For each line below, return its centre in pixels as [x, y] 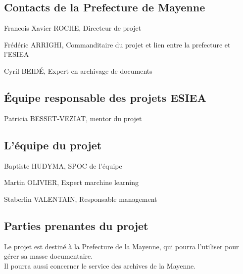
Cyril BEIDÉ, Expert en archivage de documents [78, 70]
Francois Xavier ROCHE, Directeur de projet [73, 28]
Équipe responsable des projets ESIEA [105, 97]
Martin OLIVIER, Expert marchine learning [72, 182]
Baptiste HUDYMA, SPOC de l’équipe [63, 165]
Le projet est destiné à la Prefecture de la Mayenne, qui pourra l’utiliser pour [121, 246]
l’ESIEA [17, 54]
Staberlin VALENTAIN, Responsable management [81, 199]
